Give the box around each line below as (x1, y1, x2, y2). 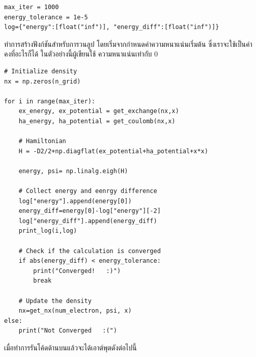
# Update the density (18, 297, 92, 305)
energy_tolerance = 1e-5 (4, 13, 88, 21)
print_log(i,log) (18, 227, 77, 235)
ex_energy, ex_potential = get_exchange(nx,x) (18, 107, 179, 115)
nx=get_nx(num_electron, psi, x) (18, 307, 132, 315)
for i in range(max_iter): (4, 97, 95, 105)
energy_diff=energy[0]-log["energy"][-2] (18, 207, 161, 215)
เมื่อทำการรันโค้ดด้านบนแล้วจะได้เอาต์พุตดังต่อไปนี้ (4, 342, 137, 352)
